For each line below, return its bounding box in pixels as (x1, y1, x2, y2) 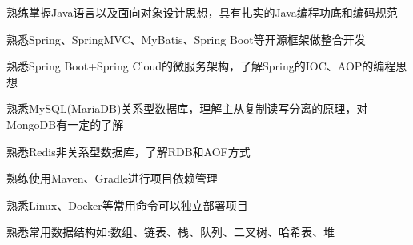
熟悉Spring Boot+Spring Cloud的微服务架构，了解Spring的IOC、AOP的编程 (6, 58, 396, 74)
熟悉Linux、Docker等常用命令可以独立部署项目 (6, 196, 248, 213)
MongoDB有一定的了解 (6, 115, 124, 132)
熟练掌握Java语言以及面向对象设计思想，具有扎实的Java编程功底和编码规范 (6, 4, 398, 20)
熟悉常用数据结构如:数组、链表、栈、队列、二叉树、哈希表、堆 (6, 223, 335, 240)
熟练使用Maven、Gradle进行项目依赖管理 (6, 170, 218, 187)
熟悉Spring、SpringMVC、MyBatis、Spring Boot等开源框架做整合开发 (6, 30, 366, 47)
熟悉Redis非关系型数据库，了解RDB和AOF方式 (6, 143, 251, 159)
